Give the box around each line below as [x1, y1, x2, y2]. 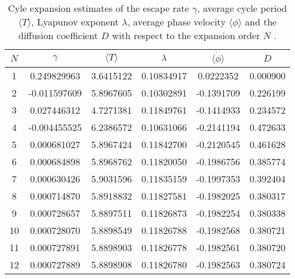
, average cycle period [197, 1, 287, 15]
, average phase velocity [127, 15, 226, 28]
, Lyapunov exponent [31, 15, 119, 28]
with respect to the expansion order [112, 28, 260, 42]
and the [245, 15, 277, 28]
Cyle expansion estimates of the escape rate [8, 1, 189, 15]
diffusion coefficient [18, 28, 98, 42]
